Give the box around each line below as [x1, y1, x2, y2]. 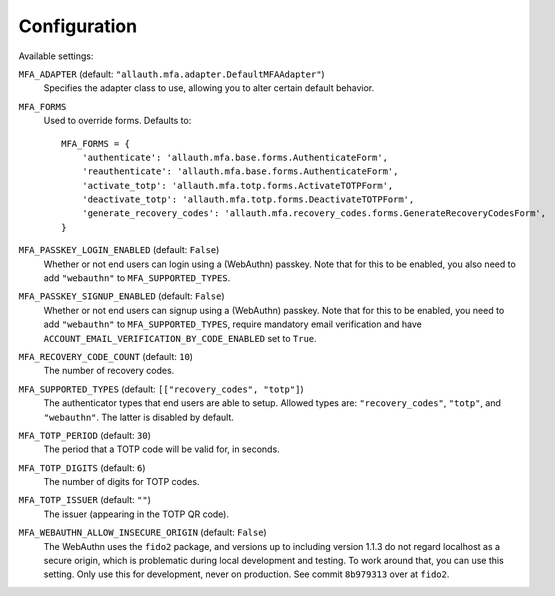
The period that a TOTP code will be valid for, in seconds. [43, 443, 280, 455]
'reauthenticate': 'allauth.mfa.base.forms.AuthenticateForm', [81, 166, 399, 177]
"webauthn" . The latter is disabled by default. [43, 411, 235, 423]
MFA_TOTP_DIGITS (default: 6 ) [18, 461, 146, 474]
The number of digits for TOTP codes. [43, 476, 200, 488]
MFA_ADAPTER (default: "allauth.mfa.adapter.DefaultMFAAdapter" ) [18, 68, 325, 80]
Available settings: [18, 50, 94, 62]
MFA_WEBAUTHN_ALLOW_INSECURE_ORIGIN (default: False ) [18, 526, 267, 539]
